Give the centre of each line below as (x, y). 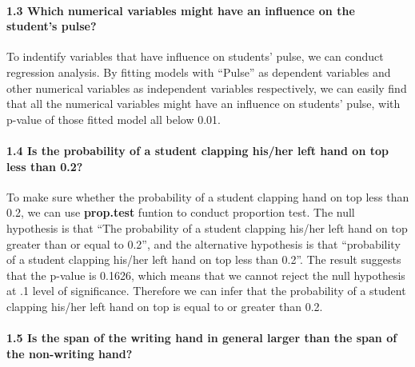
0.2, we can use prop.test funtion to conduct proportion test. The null (181, 212)
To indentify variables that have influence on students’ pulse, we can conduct (195, 56)
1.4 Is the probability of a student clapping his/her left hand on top (198, 150)
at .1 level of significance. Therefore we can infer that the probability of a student (206, 291)
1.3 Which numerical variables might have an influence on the (181, 10)
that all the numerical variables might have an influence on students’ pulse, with (204, 104)
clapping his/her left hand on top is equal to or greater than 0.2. (165, 306)
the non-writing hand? (70, 353)
